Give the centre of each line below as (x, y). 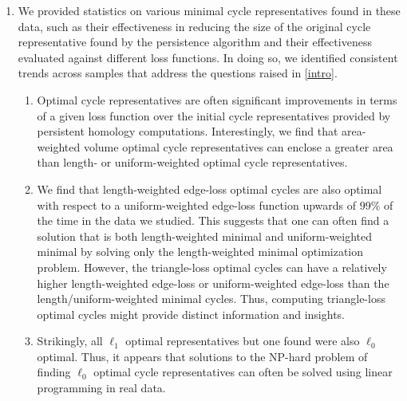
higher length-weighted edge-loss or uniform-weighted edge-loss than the (213, 283)
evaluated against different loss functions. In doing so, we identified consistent (208, 57)
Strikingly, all (70, 341)
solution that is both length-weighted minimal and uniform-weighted (205, 236)
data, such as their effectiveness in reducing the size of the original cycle (194, 26)
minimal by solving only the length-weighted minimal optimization (200, 252)
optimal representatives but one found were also (243, 341)
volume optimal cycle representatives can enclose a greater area (238, 146)
